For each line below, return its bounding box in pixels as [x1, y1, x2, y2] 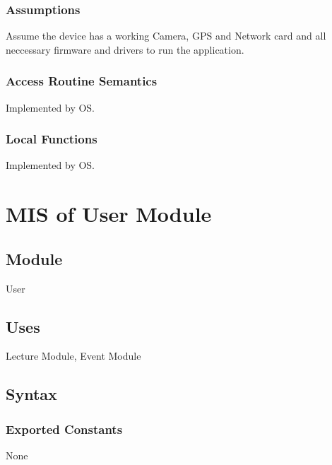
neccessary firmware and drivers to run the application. [6, 42, 244, 57]
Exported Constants [6, 420, 123, 437]
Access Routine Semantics [6, 72, 158, 90]
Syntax [6, 383, 57, 405]
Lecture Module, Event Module [6, 348, 141, 363]
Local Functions [6, 130, 97, 148]
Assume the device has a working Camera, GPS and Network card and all [6, 28, 326, 43]
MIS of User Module [6, 199, 212, 228]
